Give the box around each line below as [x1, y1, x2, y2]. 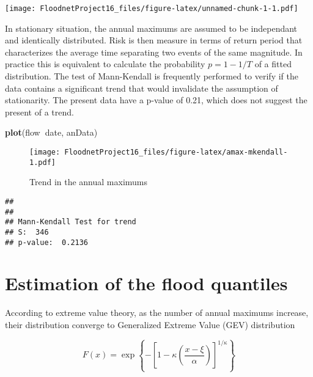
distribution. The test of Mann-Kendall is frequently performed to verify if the [5, 70, 298, 82]
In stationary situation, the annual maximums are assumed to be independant [5, 21, 298, 34]
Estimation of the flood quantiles [5, 271, 288, 296]
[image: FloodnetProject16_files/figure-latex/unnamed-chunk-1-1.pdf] [5, 4, 298, 13]
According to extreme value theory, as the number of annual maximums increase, [5, 306, 309, 319]
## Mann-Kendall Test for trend [5, 218, 136, 227]
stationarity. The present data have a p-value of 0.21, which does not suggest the [5, 93, 307, 106]
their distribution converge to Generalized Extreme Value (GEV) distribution [5, 318, 295, 331]
